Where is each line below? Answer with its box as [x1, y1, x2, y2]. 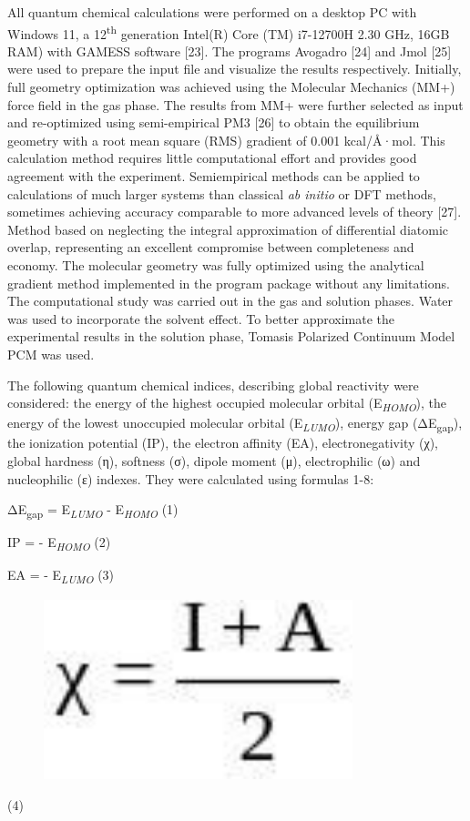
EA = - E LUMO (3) [7, 565, 115, 587]
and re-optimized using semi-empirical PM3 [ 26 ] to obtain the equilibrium [7, 113, 420, 132]
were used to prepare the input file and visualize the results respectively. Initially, [7, 59, 462, 78]
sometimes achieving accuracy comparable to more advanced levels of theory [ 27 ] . [7, 202, 462, 221]
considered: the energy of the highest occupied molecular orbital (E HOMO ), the [7, 393, 447, 414]
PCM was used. [7, 344, 95, 363]
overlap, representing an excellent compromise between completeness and [7, 238, 414, 257]
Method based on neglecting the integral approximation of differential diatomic [7, 219, 449, 238]
